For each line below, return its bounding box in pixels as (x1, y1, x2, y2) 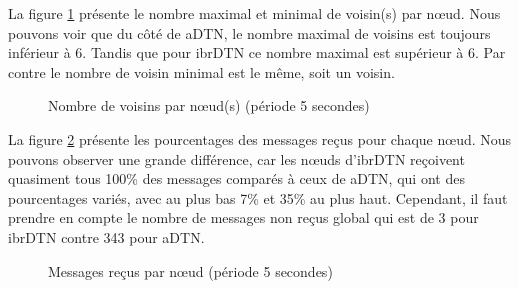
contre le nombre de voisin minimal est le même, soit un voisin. (8, 61, 395, 82)
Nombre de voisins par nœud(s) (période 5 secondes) (48, 95, 370, 116)
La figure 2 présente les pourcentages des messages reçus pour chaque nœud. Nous (8, 128, 512, 149)
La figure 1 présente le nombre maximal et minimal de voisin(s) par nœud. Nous (8, 3, 501, 23)
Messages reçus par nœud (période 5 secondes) (48, 260, 333, 281)
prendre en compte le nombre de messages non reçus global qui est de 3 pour (8, 207, 479, 228)
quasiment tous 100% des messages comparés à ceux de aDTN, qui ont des (8, 168, 465, 189)
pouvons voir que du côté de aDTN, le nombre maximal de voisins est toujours (8, 22, 491, 43)
